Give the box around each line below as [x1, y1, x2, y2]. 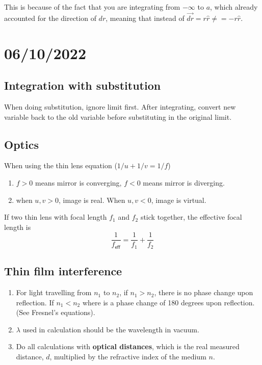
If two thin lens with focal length [4, 212, 107, 222]
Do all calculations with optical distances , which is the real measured [16, 341, 240, 352]
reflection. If [16, 297, 54, 307]
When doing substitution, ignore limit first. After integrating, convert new [4, 101, 236, 112]
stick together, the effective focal [140, 212, 242, 222]
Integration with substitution [4, 77, 161, 93]
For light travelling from [16, 287, 92, 298]
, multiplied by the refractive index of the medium [49, 351, 206, 362]
